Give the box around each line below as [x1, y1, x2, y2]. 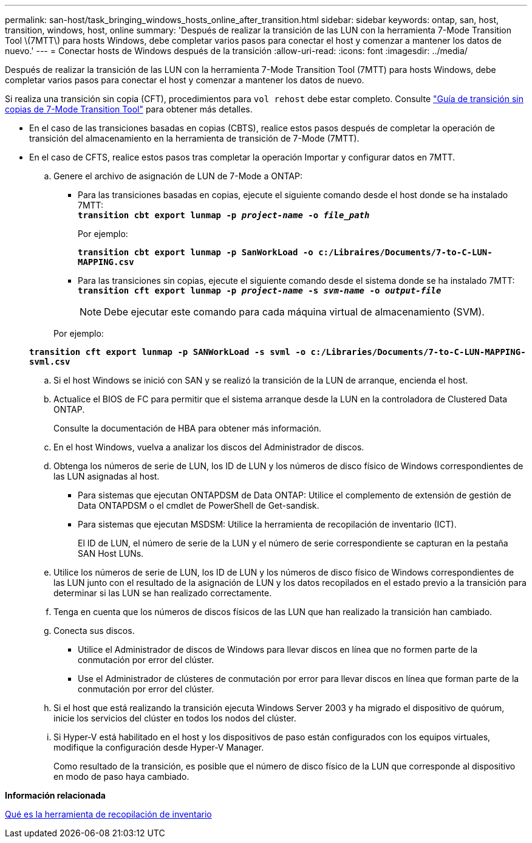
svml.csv [29, 357, 70, 366]
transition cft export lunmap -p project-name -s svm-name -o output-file [78, 286, 442, 295]
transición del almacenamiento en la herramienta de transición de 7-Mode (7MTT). [29, 133, 360, 143]
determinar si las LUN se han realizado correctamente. [53, 588, 272, 598]
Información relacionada [5, 790, 106, 800]
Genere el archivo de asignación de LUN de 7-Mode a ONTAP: [53, 171, 302, 181]
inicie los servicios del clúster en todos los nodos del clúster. [53, 713, 296, 723]
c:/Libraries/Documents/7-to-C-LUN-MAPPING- [310, 347, 526, 357]
